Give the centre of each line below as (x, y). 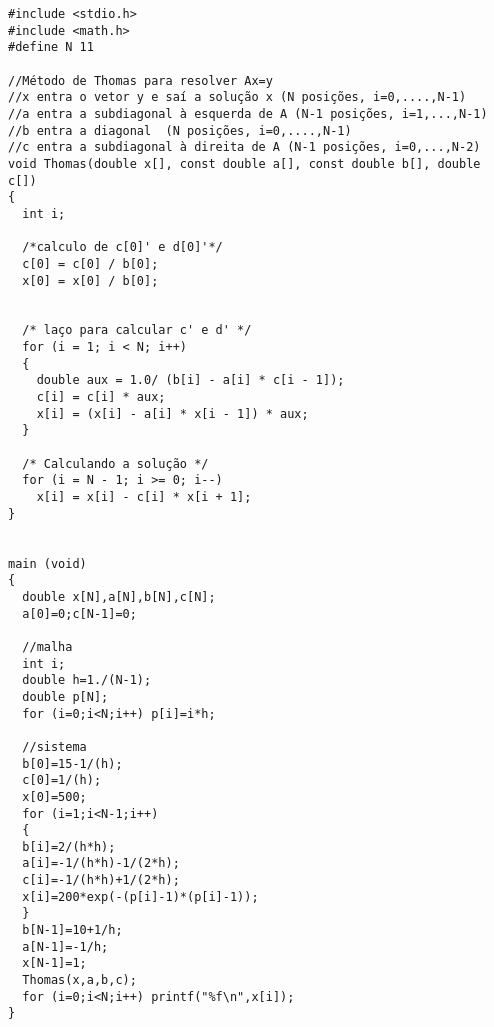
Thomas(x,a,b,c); (79, 980)
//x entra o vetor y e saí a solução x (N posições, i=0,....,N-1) (237, 97)
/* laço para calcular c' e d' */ (137, 330)
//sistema (54, 746)
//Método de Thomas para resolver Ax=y (140, 80)
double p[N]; (65, 696)
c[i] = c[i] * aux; (101, 397)
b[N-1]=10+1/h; (72, 930)
